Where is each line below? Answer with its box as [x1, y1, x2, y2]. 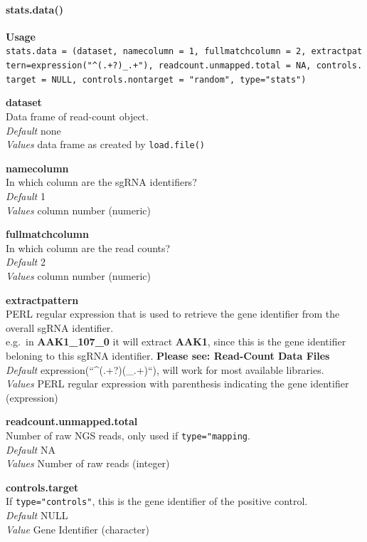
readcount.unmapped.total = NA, [158, 61, 312, 71]
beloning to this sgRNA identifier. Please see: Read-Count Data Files [6, 348, 330, 363]
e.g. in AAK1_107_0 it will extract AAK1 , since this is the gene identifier [6, 334, 346, 349]
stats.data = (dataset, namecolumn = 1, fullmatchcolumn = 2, [6, 46, 307, 57]
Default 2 [6, 254, 46, 269]
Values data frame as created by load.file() [6, 137, 206, 152]
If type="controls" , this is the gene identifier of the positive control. [6, 494, 308, 509]
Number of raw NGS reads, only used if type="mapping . [6, 427, 250, 442]
